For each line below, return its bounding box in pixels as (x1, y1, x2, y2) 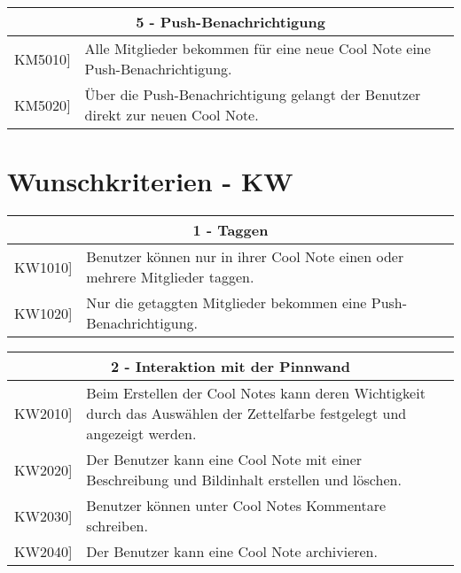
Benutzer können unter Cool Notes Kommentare (86, 495, 387, 516)
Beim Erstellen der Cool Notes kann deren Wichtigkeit (86, 383, 426, 404)
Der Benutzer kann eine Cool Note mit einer (86, 449, 363, 470)
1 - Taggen (192, 220, 269, 241)
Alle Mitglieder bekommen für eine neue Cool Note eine (84, 38, 431, 58)
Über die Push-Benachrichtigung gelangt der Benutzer (84, 84, 421, 105)
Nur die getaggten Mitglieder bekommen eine (86, 292, 367, 314)
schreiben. (86, 515, 148, 537)
